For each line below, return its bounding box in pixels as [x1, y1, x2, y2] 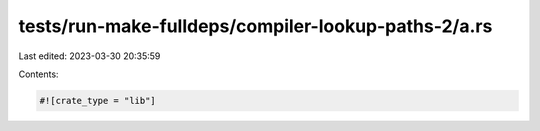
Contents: [18, 68, 59, 80]
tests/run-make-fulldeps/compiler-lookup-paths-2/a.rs [18, 15, 493, 37]
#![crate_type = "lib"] [39, 95, 157, 106]
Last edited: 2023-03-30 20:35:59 [18, 50, 161, 62]
